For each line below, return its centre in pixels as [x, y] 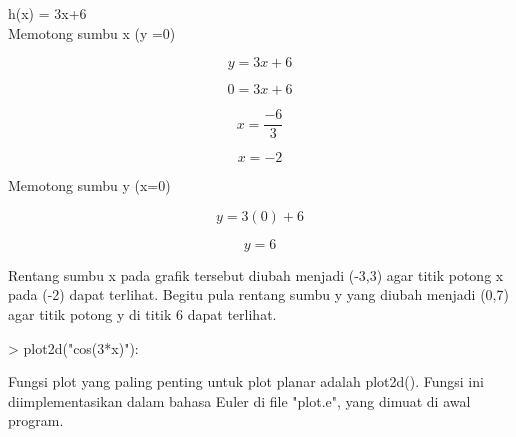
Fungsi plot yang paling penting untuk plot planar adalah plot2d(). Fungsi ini [246, 381]
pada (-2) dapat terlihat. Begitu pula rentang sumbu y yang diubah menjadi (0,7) [258, 294]
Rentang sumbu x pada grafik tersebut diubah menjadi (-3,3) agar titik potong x [256, 274]
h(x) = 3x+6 [47, 13]
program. [36, 420]
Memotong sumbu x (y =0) [92, 32]
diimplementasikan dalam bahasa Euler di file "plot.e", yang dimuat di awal [239, 400]
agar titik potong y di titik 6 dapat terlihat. [142, 314]
